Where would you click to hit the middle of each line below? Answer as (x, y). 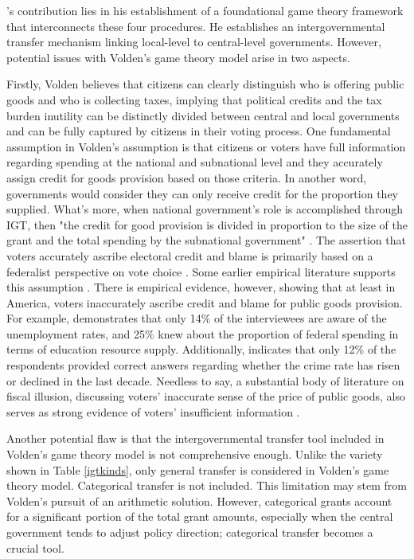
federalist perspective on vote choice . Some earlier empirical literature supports (201, 271)
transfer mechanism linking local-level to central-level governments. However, (194, 42)
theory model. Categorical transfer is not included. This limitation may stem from (207, 485)
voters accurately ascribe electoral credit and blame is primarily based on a (190, 255)
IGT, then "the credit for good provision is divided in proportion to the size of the (207, 224)
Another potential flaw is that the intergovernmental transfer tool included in (195, 438)
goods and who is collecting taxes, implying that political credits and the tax (194, 99)
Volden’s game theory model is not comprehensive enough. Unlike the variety (195, 454)
